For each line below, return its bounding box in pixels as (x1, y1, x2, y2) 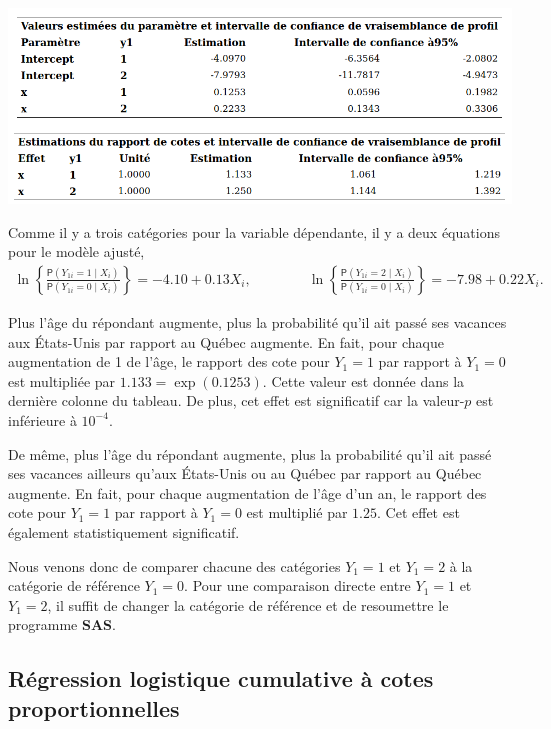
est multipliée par (8, 370, 116, 391)
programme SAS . (8, 614, 116, 635)
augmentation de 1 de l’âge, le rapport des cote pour (8, 351, 330, 372)
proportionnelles (8, 692, 180, 723)
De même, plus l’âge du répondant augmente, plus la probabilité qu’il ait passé (8, 443, 492, 464)
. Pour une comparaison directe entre (184, 575, 411, 596)
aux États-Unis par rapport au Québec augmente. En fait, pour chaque (8, 331, 444, 352)
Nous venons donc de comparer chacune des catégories (8, 555, 341, 576)
